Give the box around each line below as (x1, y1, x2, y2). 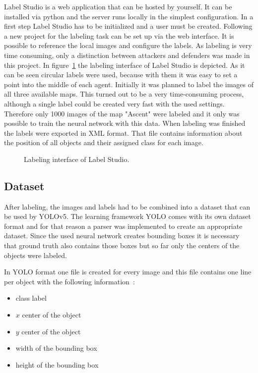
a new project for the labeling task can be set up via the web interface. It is (4, 30, 234, 41)
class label (15, 293, 47, 303)
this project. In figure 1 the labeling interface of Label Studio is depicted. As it (4, 59, 245, 70)
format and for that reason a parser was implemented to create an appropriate (4, 220, 243, 231)
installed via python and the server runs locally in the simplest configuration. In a (4, 11, 254, 21)
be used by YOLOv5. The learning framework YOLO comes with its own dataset (4, 211, 251, 221)
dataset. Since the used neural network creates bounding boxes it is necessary (4, 230, 240, 241)
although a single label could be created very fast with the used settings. (4, 98, 225, 108)
